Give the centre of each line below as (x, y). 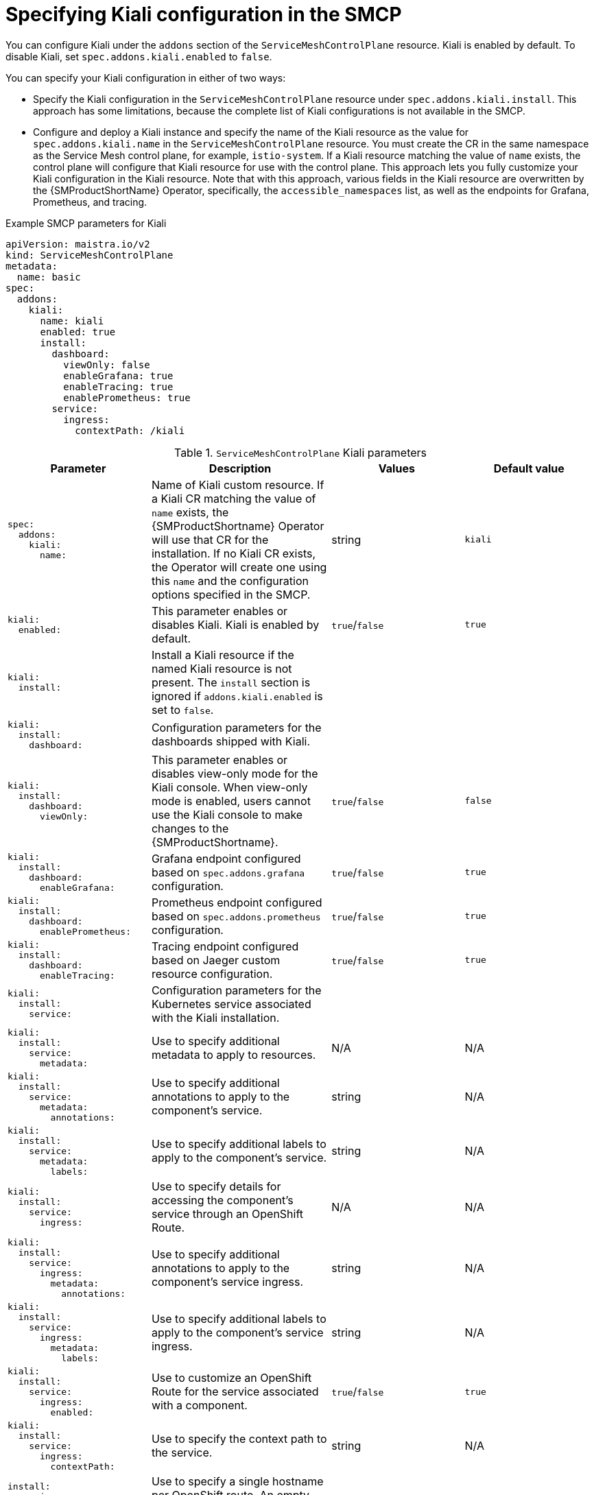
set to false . (182, 709)
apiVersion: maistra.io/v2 (78, 244)
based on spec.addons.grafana (228, 872)
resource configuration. (212, 973)
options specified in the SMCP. (231, 594)
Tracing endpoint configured (225, 946)
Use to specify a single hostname (237, 1481)
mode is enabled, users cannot (231, 801)
